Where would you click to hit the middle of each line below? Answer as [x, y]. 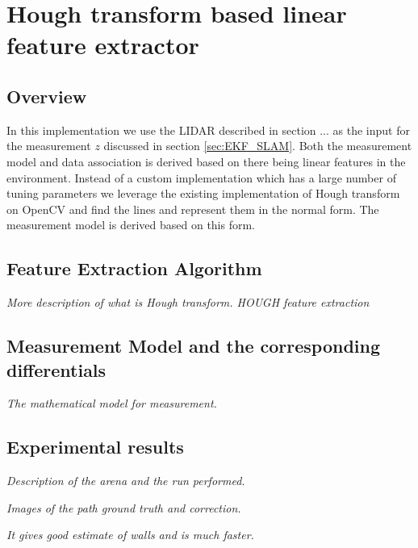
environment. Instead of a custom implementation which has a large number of [201, 177]
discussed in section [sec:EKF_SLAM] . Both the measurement [258, 146]
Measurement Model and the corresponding [194, 346]
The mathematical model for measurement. [112, 403]
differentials [56, 369]
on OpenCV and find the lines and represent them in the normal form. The [193, 209]
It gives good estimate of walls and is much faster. [130, 535]
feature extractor [103, 45]
